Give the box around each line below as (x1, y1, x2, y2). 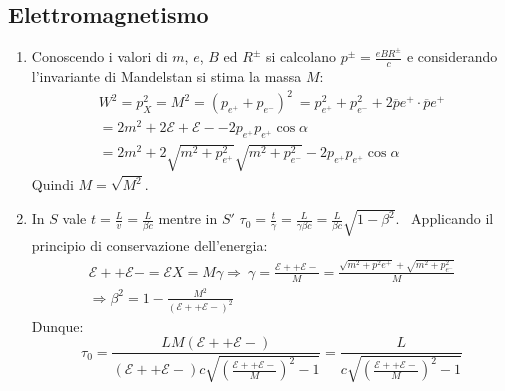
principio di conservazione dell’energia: (31, 235, 268, 256)
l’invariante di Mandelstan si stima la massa (31, 66, 302, 87)
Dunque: (31, 315, 84, 336)
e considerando (406, 46, 498, 67)
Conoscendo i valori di (31, 46, 168, 67)
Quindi (31, 174, 74, 195)
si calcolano (265, 46, 337, 67)
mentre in (158, 208, 218, 229)
